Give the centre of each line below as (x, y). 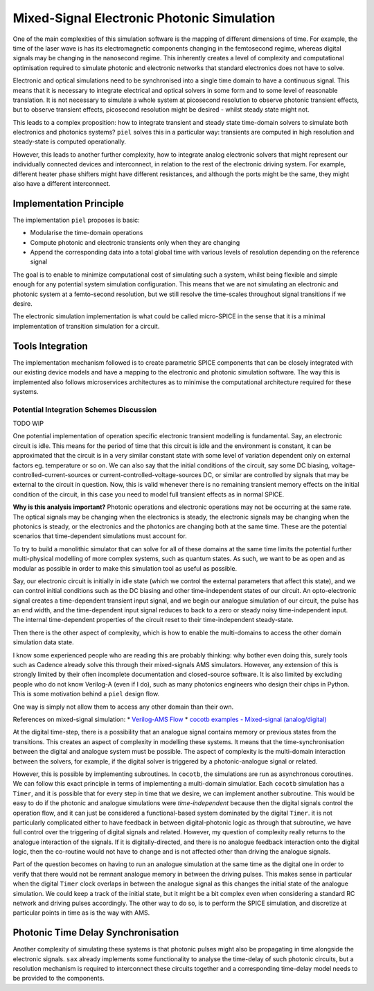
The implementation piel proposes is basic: (76, 220)
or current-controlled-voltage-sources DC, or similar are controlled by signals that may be (221, 475)
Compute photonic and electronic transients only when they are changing (135, 242)
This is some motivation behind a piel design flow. (86, 694)
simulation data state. (43, 642)
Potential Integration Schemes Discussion (85, 409)
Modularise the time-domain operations (87, 233)
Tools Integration (50, 346)
